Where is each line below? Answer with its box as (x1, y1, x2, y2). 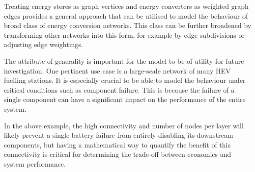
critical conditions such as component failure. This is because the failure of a (4, 84, 235, 95)
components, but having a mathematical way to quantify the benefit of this (4, 139, 231, 149)
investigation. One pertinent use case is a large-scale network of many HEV (4, 65, 231, 75)
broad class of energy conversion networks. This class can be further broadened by (4, 20, 252, 30)
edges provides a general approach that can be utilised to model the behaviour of (4, 10, 248, 21)
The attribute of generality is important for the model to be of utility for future (4, 55, 244, 66)
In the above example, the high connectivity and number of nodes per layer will (4, 120, 244, 130)
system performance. (4, 158, 66, 169)
